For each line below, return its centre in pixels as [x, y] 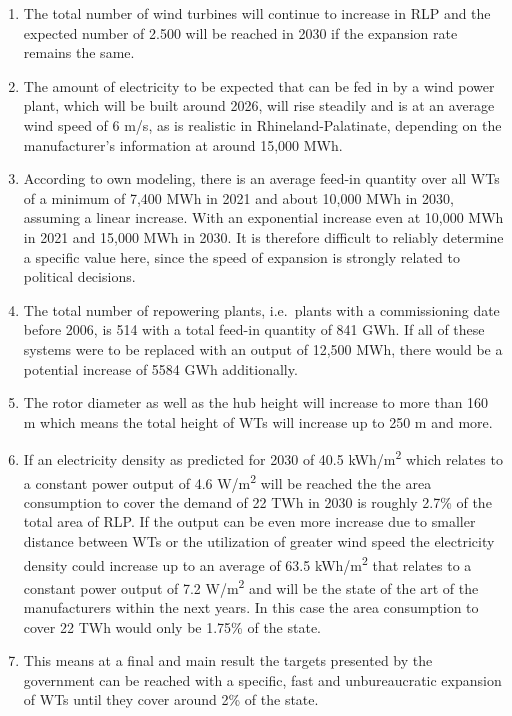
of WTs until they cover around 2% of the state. [171, 699]
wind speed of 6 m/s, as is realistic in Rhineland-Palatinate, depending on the [262, 124]
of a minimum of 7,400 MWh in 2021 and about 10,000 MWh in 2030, [238, 197]
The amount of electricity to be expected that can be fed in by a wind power [259, 85]
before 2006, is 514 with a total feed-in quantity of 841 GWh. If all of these [254, 329]
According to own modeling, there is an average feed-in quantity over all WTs [261, 178]
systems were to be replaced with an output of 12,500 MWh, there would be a [263, 348]
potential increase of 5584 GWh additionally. [160, 368]
